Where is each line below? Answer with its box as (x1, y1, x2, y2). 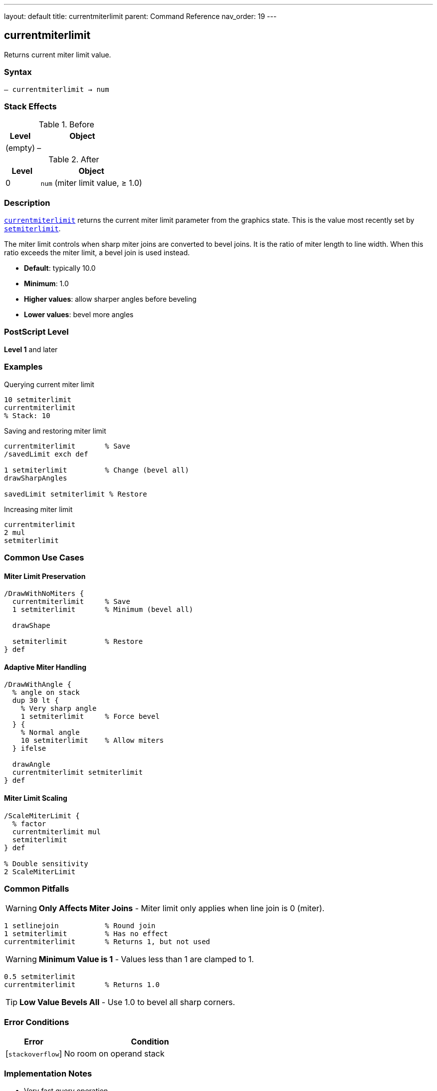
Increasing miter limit (4, 505, 73, 514)
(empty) (5, 143, 35, 153)
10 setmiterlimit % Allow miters (20, 736, 164, 745)
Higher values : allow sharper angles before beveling (24, 295, 197, 304)
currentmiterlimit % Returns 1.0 (4, 981, 160, 989)
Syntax (4, 67, 32, 77)
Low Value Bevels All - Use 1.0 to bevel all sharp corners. (19, 997, 235, 1008)
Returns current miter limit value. (4, 50, 111, 59)
